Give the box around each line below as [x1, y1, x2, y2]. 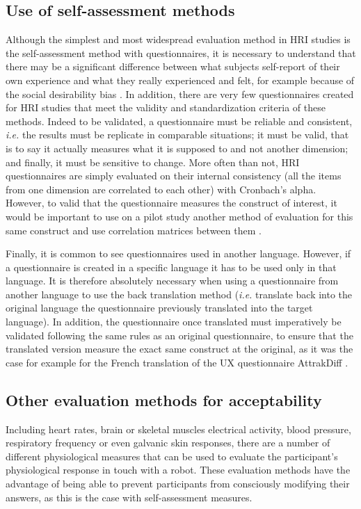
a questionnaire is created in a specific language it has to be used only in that [6, 259, 337, 274]
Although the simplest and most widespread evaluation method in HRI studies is [6, 32, 351, 47]
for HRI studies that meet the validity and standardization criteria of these [6, 100, 326, 115]
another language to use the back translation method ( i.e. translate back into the [6, 286, 353, 301]
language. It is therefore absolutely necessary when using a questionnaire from [6, 273, 339, 288]
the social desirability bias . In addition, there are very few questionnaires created [6, 86, 354, 101]
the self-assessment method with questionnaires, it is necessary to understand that [6, 45, 356, 60]
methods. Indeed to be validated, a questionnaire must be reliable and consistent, [6, 113, 353, 128]
